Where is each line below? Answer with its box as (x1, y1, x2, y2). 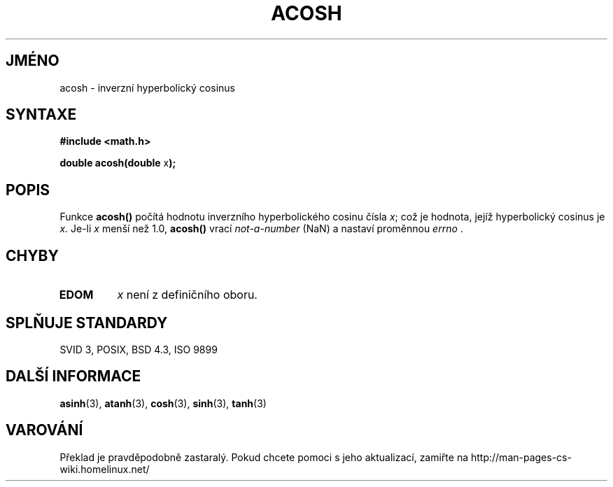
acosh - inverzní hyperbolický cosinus (59, 81, 235, 94)
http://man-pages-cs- (470, 451, 572, 463)
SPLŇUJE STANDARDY (6, 313, 168, 332)
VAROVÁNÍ (6, 421, 83, 439)
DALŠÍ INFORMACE (6, 367, 141, 386)
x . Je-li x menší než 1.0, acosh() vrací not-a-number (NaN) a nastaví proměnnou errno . (59, 223, 463, 235)
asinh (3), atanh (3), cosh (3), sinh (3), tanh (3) (59, 397, 267, 409)
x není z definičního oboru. (117, 288, 258, 302)
